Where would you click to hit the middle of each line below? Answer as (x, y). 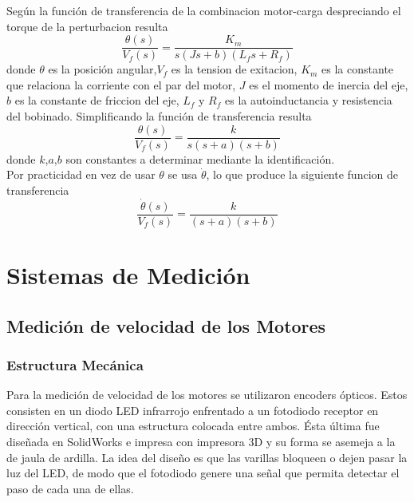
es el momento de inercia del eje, (329, 84)
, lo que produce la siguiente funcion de (302, 174)
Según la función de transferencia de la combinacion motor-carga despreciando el (204, 10)
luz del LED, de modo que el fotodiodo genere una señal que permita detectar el (203, 473)
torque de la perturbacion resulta (87, 26)
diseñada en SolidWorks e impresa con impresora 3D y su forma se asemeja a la (201, 441)
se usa (183, 174)
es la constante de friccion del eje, (97, 100)
